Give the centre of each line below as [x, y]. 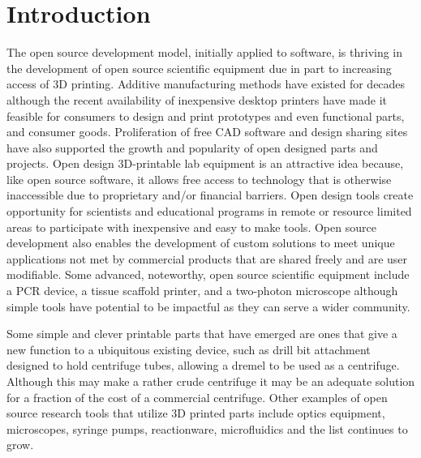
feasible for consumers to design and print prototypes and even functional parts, [206, 116]
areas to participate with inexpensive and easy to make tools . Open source [191, 227]
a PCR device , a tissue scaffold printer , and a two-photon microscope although [202, 291]
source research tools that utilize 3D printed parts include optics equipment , [196, 413]
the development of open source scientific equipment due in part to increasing [199, 68]
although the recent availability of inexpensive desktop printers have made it [197, 99]
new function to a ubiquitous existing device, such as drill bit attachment [189, 349]
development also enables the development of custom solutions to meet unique [201, 243]
